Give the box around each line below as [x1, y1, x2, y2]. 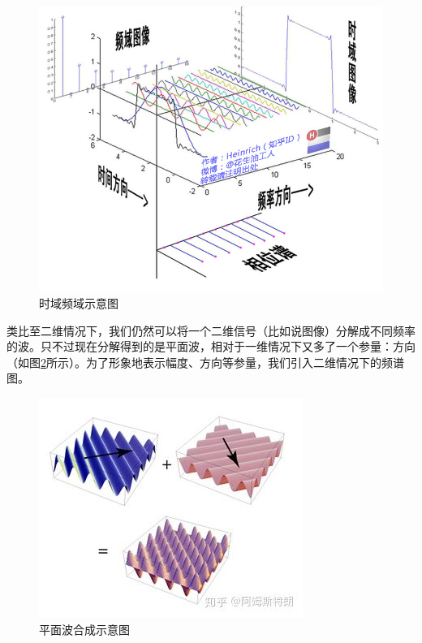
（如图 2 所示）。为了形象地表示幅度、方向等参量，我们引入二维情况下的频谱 [6, 353, 404, 370]
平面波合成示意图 [39, 620, 130, 637]
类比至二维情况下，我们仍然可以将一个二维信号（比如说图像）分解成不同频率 [6, 321, 416, 339]
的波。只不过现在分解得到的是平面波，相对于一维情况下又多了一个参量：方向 [6, 338, 416, 355]
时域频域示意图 [39, 294, 118, 311]
